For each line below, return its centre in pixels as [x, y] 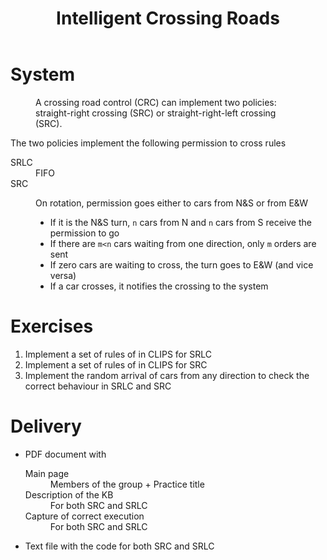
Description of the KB [69, 494]
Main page [47, 473]
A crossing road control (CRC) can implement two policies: [156, 102]
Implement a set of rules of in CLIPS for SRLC [118, 354]
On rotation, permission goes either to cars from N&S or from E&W [172, 203]
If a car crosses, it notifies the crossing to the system [159, 286]
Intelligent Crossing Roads [168, 18]
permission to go [84, 233]
